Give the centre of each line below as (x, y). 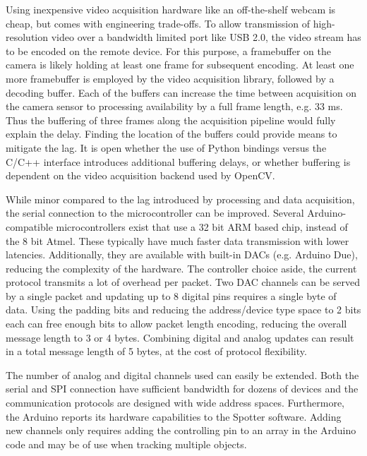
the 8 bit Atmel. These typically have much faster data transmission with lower (178, 240)
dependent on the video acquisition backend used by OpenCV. (140, 175)
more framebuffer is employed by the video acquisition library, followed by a (170, 78)
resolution (27, 37)
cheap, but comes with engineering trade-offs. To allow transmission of (158, 23)
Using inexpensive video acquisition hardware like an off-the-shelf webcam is (171, 9)
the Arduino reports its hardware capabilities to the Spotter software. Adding (174, 416)
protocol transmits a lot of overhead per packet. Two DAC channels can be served (183, 282)
